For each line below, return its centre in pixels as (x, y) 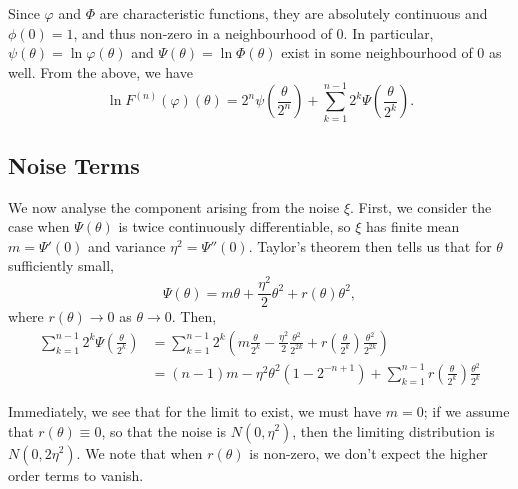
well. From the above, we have (100, 71)
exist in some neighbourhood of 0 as (391, 52)
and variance (127, 245)
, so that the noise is (164, 430)
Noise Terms (74, 164)
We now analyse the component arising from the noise (174, 206)
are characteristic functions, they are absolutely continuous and (293, 13)
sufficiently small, (61, 265)
